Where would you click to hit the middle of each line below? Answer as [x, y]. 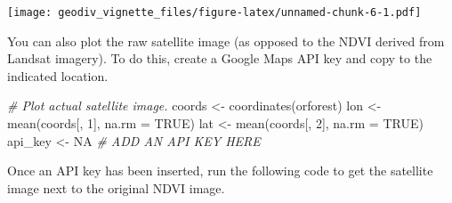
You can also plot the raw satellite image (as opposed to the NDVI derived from [226, 41]
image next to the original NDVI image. [116, 187]
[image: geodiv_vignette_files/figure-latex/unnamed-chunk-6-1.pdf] [214, 12]
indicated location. [58, 75]
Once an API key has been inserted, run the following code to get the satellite [220, 171]
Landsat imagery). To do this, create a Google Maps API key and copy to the [220, 58]
